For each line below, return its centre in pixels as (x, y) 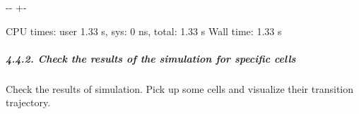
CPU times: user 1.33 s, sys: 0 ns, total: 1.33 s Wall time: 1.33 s (144, 31)
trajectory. (28, 102)
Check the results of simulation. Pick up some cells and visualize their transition (179, 88)
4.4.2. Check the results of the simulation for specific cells (151, 58)
